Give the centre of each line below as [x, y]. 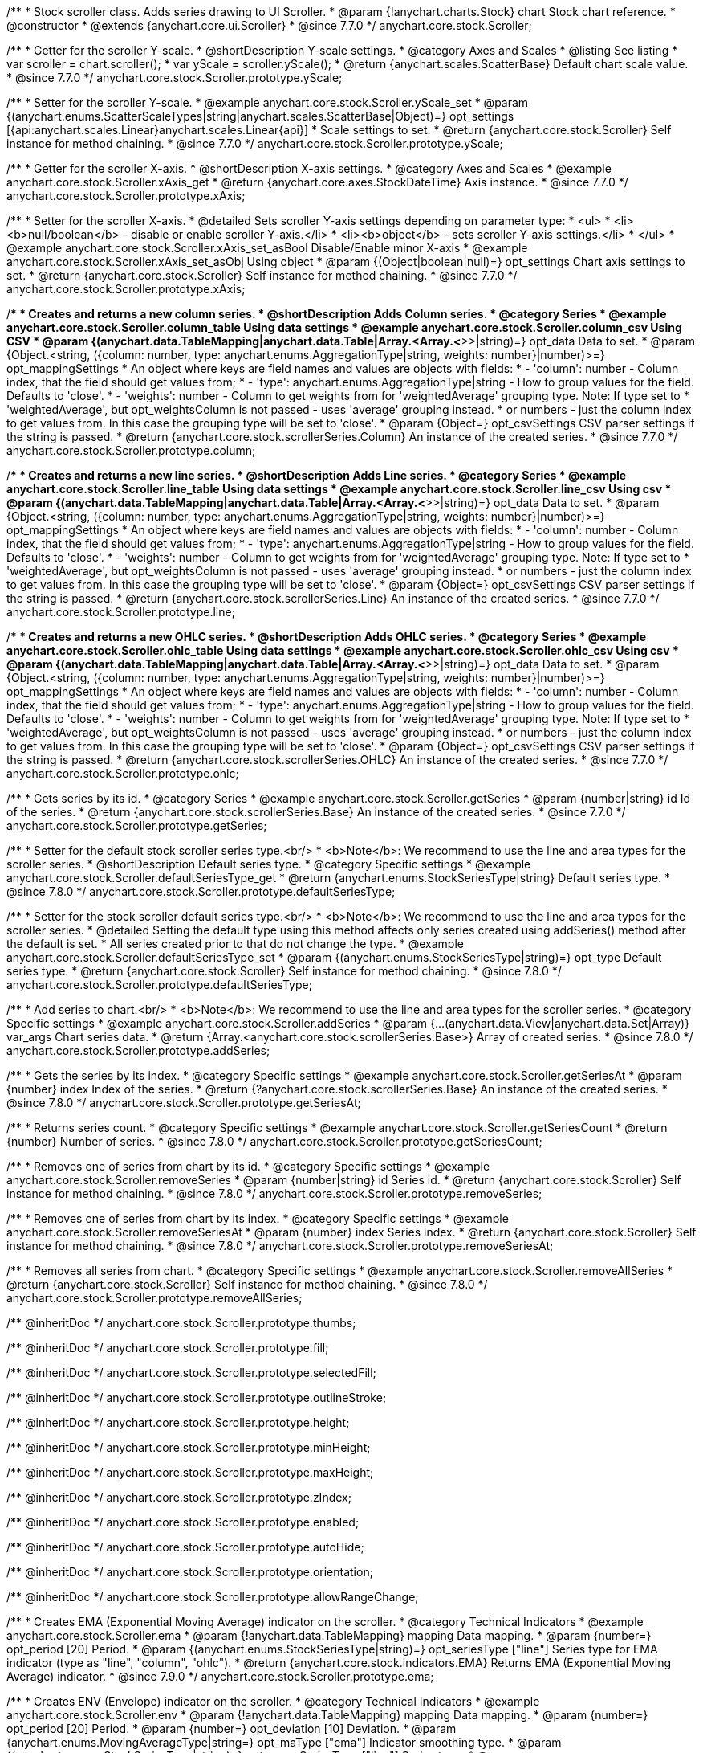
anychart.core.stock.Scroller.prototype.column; [131, 450]
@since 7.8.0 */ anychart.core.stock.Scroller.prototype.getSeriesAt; [184, 1103]
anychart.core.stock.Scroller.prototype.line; [121, 612]
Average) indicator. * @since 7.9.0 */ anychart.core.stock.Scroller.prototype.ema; [220, 1676]
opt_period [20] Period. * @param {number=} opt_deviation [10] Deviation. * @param [232, 1728]
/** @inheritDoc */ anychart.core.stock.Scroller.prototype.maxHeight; [190, 1472]
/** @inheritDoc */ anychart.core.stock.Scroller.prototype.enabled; [183, 1522]
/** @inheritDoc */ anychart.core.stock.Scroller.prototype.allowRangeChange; [213, 1597]
